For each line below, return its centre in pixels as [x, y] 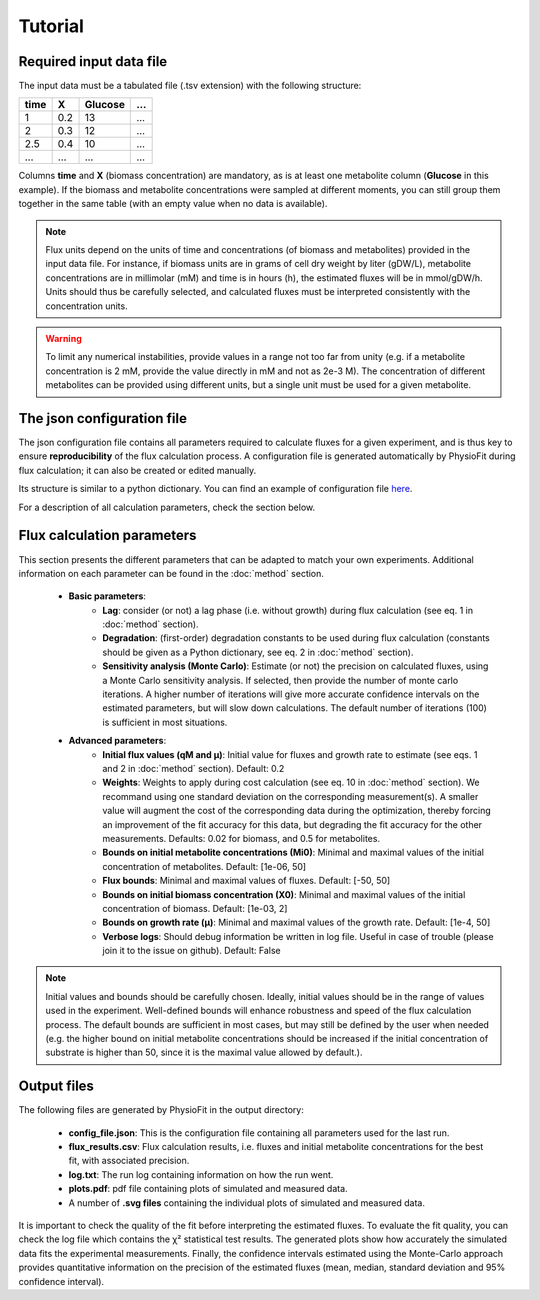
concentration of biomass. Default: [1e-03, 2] [195, 908]
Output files [56, 1086]
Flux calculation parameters [107, 535]
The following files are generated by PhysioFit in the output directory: [161, 1110]
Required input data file [93, 61]
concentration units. [87, 306]
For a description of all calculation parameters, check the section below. [166, 507]
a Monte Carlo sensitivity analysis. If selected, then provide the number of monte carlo [280, 680]
